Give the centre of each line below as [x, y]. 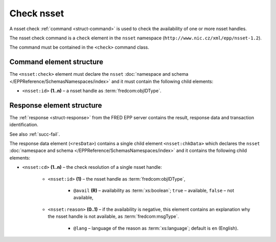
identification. [24, 125]
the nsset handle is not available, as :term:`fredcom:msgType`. [113, 216]
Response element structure [56, 105]
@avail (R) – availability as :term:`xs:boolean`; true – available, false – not [154, 191]
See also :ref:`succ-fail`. [35, 134]
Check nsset [37, 13]
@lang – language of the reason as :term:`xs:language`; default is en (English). [156, 228]
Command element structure [56, 62]
